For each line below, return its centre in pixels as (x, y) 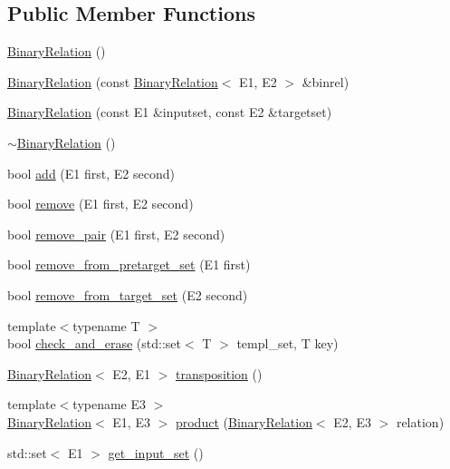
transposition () (219, 373)
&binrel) (326, 81)
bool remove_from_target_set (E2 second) (128, 294)
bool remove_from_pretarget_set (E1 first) (129, 264)
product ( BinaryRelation (244, 421)
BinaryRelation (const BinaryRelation (113, 81)
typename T (106, 325)
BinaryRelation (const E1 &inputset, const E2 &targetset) (170, 112)
